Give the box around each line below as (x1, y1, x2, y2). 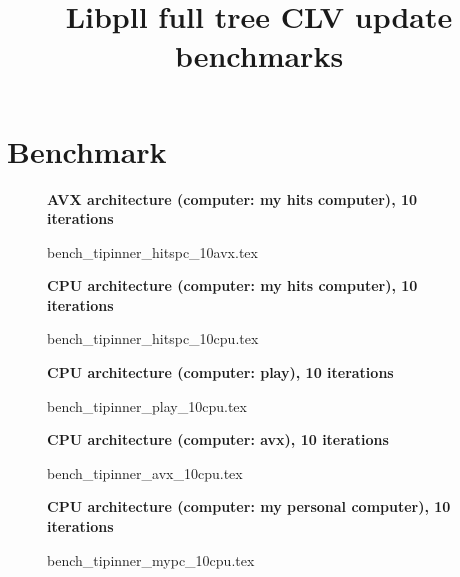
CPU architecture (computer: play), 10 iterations (47, 362, 394, 383)
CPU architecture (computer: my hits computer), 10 (47, 275, 418, 296)
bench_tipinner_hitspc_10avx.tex (47, 241, 258, 262)
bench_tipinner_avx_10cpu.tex (47, 462, 243, 483)
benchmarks (174, 35, 344, 76)
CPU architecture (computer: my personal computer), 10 (47, 496, 451, 517)
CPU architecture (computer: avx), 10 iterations (47, 429, 389, 450)
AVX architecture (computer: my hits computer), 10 (47, 188, 418, 209)
